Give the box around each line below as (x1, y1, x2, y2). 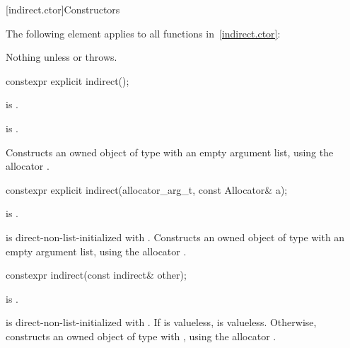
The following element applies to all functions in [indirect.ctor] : (6, 25, 281, 40)
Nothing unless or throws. (6, 50, 117, 64)
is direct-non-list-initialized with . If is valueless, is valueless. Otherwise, (6, 315, 317, 330)
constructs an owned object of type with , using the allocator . (6, 328, 276, 343)
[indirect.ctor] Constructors (6, 2, 120, 16)
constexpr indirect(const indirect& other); (6, 267, 187, 282)
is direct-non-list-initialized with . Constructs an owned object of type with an (6, 229, 345, 244)
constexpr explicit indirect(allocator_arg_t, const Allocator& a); (6, 182, 288, 197)
